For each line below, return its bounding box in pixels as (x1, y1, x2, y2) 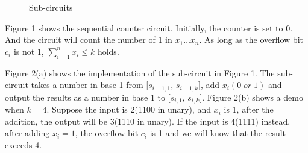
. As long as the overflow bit (199, 33, 303, 46)
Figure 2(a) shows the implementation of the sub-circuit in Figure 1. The (5, 66, 275, 79)
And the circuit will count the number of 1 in (5, 33, 172, 46)
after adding (5, 126, 50, 139)
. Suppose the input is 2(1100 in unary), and (46, 103, 211, 116)
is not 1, (13, 45, 44, 57)
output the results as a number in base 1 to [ (5, 90, 171, 103)
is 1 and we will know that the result (149, 126, 286, 139)
